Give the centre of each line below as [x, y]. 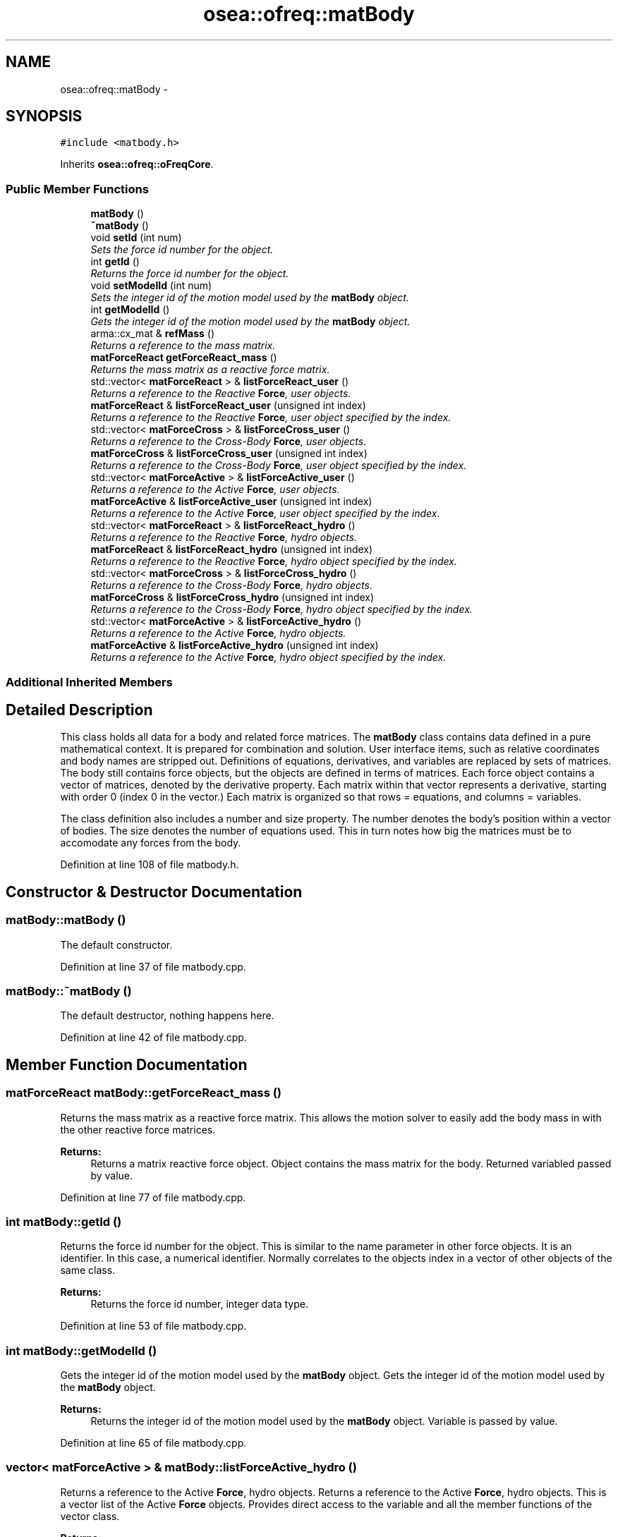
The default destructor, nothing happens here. [167, 1016]
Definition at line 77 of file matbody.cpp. [153, 1197]
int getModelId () [130, 310]
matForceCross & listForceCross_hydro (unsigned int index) [232, 597]
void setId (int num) [136, 238]
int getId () [115, 262]
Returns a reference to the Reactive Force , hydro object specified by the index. [274, 561]
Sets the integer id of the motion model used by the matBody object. [250, 298]
